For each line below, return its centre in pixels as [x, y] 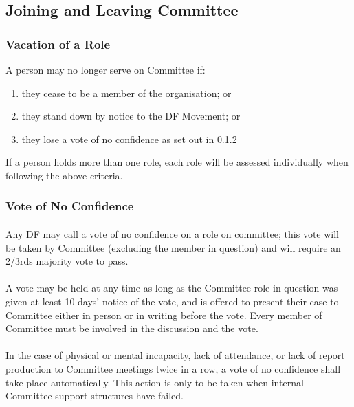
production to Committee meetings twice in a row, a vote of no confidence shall [173, 368]
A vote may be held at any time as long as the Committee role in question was [172, 288]
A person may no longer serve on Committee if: [106, 69]
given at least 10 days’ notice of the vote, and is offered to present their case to [172, 301]
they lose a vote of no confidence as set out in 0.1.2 [129, 139]
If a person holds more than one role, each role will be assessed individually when [177, 162]
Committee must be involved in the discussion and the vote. [132, 328]
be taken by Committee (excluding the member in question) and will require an [173, 247]
